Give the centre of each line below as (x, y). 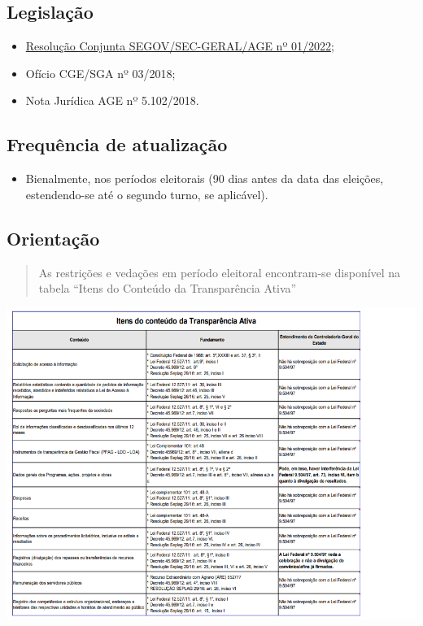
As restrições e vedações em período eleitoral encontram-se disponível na (220, 272)
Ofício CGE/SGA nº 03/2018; (100, 73)
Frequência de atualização (117, 144)
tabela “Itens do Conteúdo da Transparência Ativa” (168, 288)
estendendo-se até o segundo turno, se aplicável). (147, 194)
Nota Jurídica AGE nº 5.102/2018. (112, 100)
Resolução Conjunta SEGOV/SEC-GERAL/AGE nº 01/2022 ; (180, 46)
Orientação (53, 238)
